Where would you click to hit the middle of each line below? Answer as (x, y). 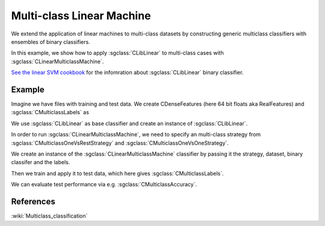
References (33, 201)
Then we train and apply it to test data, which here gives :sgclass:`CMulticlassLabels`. (117, 173)
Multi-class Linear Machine (81, 16)
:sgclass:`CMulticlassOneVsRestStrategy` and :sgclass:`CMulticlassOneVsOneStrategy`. (120, 143)
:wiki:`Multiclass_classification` (49, 216)
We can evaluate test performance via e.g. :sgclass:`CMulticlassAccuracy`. (104, 185)
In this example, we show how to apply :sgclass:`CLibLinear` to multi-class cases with (117, 53)
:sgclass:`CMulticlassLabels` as (50, 112)
